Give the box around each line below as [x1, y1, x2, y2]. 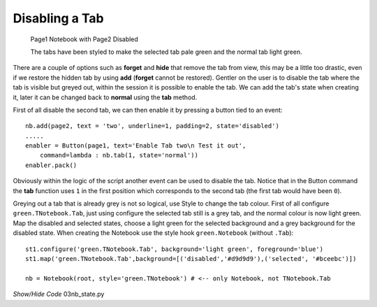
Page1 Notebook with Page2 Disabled [30, 35, 139, 43]
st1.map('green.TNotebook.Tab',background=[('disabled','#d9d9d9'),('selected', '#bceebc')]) [25, 255, 357, 262]
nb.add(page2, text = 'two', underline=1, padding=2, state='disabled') [25, 122, 279, 130]
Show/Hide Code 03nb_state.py [13, 290, 105, 299]
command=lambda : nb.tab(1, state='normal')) [39, 151, 199, 159]
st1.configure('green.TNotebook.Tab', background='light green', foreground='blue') [25, 245, 324, 253]
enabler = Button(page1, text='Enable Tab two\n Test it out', [25, 142, 246, 150]
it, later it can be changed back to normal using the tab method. [13, 93, 198, 101]
